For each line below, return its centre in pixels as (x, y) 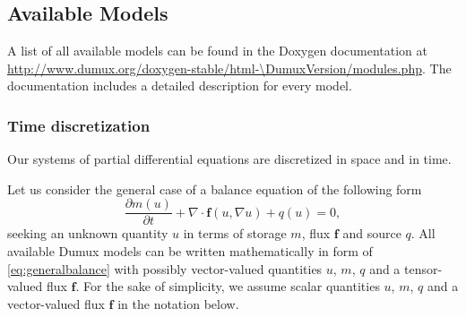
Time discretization (79, 125)
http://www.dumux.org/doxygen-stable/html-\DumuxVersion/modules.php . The (229, 68)
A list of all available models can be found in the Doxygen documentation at (217, 51)
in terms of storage (235, 233)
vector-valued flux (56, 303)
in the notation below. (178, 303)
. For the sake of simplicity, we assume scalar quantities (228, 286)
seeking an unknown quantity (88, 233)
